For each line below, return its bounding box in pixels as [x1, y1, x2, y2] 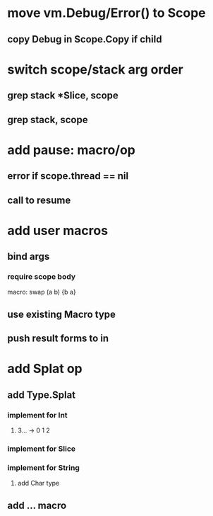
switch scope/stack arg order [7, 62, 183, 77]
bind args [7, 251, 50, 263]
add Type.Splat [7, 389, 76, 401]
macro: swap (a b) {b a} [7, 288, 76, 297]
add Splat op [7, 361, 83, 377]
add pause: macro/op [7, 142, 136, 158]
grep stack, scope [7, 113, 88, 125]
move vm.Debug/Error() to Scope [7, 5, 206, 21]
